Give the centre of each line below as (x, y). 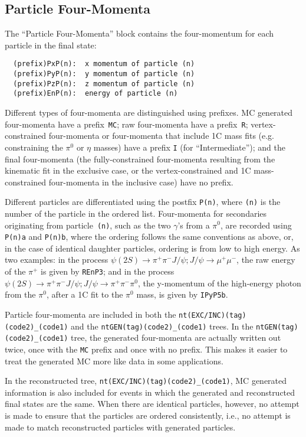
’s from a (194, 225)
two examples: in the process (57, 260)
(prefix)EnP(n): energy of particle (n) (96, 94)
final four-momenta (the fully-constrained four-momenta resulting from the (140, 159)
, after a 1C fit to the (85, 294)
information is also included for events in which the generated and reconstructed (150, 392)
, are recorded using (256, 225)
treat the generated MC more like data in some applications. (114, 361)
